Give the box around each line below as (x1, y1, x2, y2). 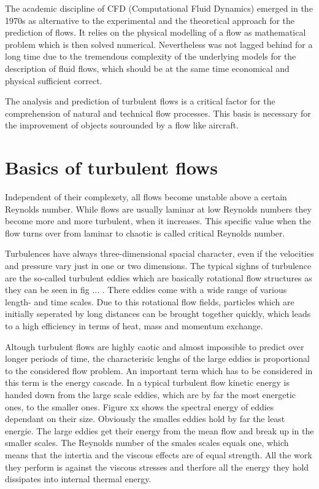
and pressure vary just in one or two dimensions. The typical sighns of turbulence (5, 259, 312, 272)
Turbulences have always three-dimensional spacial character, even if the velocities (5, 247, 314, 260)
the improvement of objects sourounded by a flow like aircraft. (5, 119, 239, 131)
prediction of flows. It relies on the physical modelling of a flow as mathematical (5, 26, 306, 39)
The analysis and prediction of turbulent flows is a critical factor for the (5, 95, 275, 108)
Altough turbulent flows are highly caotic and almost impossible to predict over (5, 340, 304, 353)
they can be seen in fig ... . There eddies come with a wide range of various (5, 283, 287, 296)
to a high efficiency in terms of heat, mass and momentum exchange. (5, 319, 263, 332)
